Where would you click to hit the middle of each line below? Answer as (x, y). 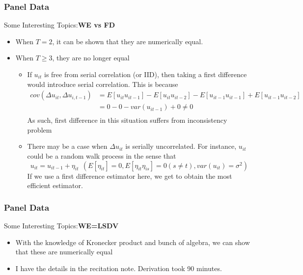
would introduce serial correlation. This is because (103, 84)
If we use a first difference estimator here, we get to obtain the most (130, 176)
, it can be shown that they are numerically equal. (128, 41)
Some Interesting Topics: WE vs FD (59, 25)
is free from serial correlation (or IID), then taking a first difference (145, 74)
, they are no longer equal (91, 58)
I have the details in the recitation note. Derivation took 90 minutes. (119, 268)
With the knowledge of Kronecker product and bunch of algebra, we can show (133, 242)
